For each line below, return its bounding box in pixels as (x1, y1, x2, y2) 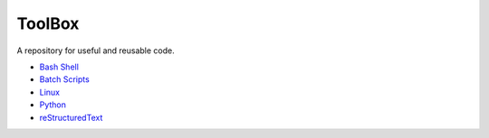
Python (39, 99, 67, 110)
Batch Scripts (39, 74, 90, 85)
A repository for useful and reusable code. (16, 45, 176, 56)
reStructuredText (39, 112, 103, 123)
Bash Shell (39, 61, 79, 72)
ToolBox (16, 14, 80, 33)
